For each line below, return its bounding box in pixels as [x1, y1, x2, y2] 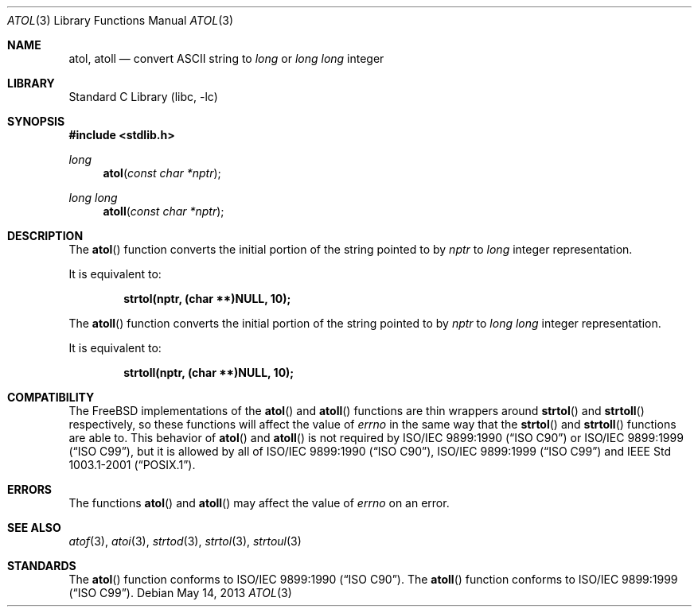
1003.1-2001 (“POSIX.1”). [68, 458, 196, 471]
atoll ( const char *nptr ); [103, 204, 224, 218]
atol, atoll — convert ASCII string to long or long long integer [68, 52, 384, 65]
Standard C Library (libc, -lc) [68, 90, 218, 103]
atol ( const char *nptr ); [103, 166, 221, 180]
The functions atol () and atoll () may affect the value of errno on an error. [68, 496, 450, 510]
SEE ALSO [7, 521, 61, 534]
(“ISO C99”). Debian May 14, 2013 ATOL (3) [68, 586, 292, 599]
